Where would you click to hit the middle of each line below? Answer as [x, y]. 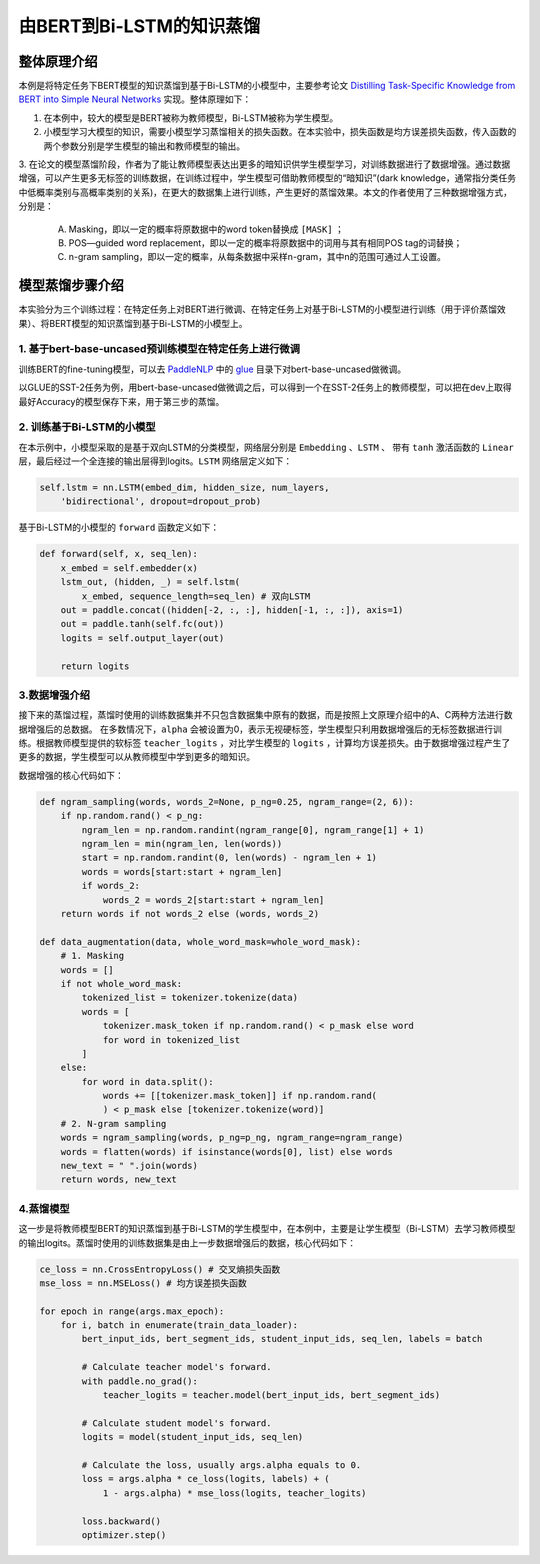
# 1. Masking [92, 956]
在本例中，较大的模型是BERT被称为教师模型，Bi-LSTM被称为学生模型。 [191, 117]
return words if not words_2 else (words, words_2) [190, 913]
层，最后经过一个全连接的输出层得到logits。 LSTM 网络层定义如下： [155, 461]
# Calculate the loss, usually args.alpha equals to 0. [221, 1464]
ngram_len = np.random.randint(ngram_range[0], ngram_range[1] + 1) [253, 829]
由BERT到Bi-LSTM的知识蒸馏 [139, 26]
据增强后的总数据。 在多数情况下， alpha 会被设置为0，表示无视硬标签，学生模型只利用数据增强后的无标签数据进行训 [260, 729]
